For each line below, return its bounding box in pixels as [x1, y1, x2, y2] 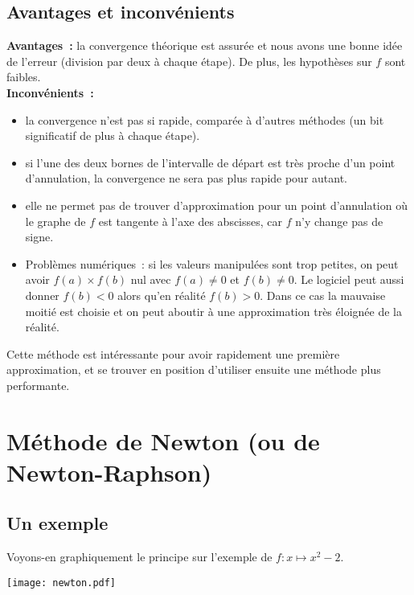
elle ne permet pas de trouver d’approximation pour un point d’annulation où [25, 196, 408, 213]
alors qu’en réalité [117, 286, 206, 303]
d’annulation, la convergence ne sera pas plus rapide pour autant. [25, 170, 347, 187]
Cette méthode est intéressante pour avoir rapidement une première [6, 345, 340, 362]
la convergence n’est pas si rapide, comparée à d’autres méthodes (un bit [25, 111, 384, 128]
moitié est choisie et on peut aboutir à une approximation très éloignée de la [25, 302, 402, 319]
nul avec [130, 271, 171, 288]
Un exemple [6, 511, 109, 535]
